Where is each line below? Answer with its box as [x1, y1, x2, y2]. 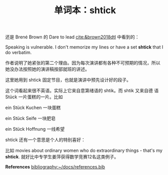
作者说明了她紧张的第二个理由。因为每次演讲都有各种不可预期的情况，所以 [5, 60, 160, 66]
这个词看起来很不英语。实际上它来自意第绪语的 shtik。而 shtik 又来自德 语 [5, 88, 159, 94]
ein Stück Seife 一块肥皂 [5, 115, 56, 122]
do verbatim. [5, 49, 32, 55]
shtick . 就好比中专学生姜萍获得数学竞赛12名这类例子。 [5, 154, 119, 160]
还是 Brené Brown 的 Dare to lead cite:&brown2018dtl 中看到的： [5, 34, 140, 40]
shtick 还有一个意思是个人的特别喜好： [5, 137, 86, 143]
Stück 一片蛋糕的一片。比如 [5, 94, 63, 100]
